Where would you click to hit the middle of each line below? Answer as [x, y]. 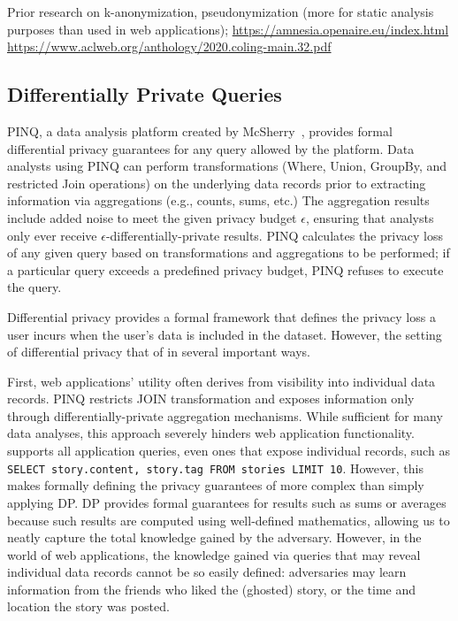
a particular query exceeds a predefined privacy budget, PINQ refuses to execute [225, 269]
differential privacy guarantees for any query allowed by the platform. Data [211, 148]
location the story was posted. [88, 606]
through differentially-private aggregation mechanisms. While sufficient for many [225, 415]
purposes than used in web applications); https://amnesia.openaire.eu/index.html [228, 29]
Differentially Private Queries [145, 94]
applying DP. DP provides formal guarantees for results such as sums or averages [227, 502]
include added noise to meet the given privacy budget [152, 217]
